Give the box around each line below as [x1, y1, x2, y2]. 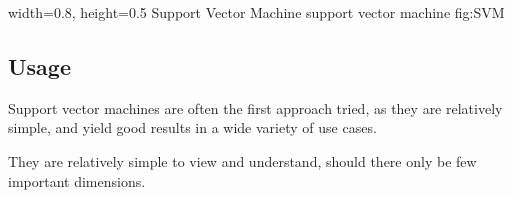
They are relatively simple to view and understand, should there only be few [8, 150, 477, 171]
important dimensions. [8, 170, 146, 191]
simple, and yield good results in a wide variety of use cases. [8, 117, 377, 138]
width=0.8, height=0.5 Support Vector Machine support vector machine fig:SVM [8, 2, 505, 22]
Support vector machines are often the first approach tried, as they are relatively [8, 97, 503, 118]
